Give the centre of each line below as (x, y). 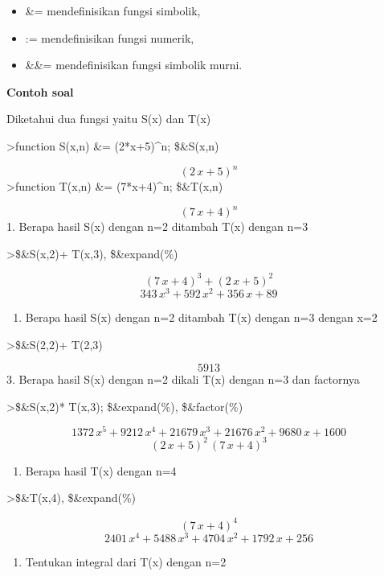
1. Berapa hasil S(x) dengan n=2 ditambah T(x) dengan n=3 (157, 226)
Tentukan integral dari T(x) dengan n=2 (126, 561)
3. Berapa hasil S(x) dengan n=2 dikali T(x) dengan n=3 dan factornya (183, 379)
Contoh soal (40, 91)
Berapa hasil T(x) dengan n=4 (101, 470)
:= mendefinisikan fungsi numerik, (110, 37)
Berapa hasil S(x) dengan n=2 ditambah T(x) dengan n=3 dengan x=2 (201, 317)
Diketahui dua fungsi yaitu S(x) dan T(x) (109, 119)
